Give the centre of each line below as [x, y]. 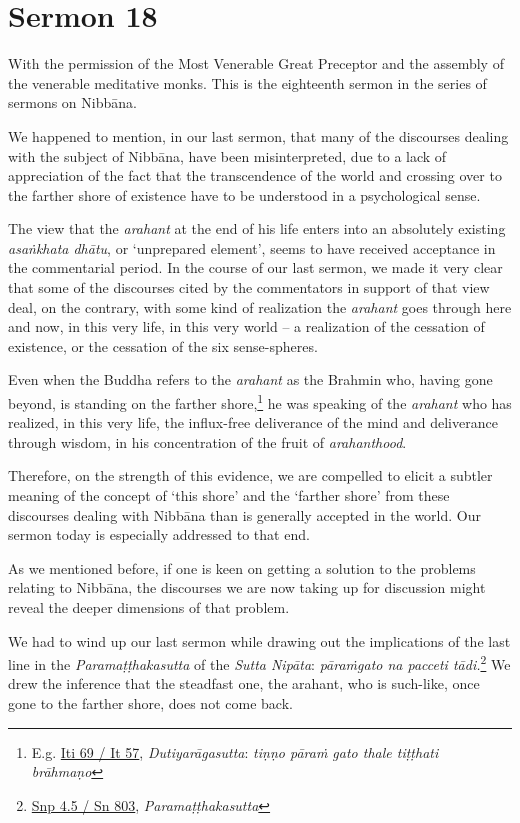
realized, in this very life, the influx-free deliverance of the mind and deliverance [253, 422]
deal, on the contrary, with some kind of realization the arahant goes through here [260, 306]
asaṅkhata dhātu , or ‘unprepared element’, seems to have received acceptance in [252, 247]
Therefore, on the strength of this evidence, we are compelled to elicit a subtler [250, 475]
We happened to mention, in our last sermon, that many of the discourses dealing [258, 135]
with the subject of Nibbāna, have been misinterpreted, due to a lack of [227, 155]
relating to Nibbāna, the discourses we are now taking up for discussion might [247, 587]
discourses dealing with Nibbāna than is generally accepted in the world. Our [244, 514]
